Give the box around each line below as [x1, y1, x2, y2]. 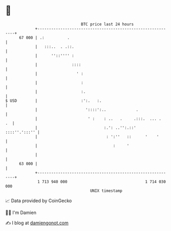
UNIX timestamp [90, 188, 123, 193]
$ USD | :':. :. [5, 98, 102, 103]
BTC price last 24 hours [81, 22, 134, 27]
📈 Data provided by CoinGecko [5, 198, 72, 204]
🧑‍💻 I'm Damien [5, 209, 37, 216]
